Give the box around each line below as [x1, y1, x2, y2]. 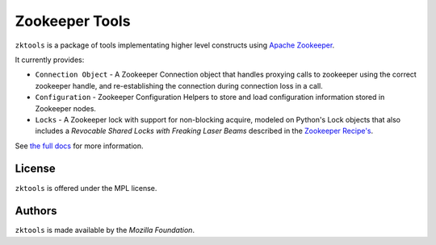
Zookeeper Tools [15, 12, 131, 30]
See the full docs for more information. [15, 141, 144, 151]
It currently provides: [15, 55, 85, 64]
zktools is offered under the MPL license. [15, 183, 157, 193]
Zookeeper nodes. [35, 103, 97, 113]
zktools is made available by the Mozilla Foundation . [15, 226, 195, 235]
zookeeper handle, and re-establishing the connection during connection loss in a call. [35, 81, 323, 90]
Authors [15, 204, 57, 218]
